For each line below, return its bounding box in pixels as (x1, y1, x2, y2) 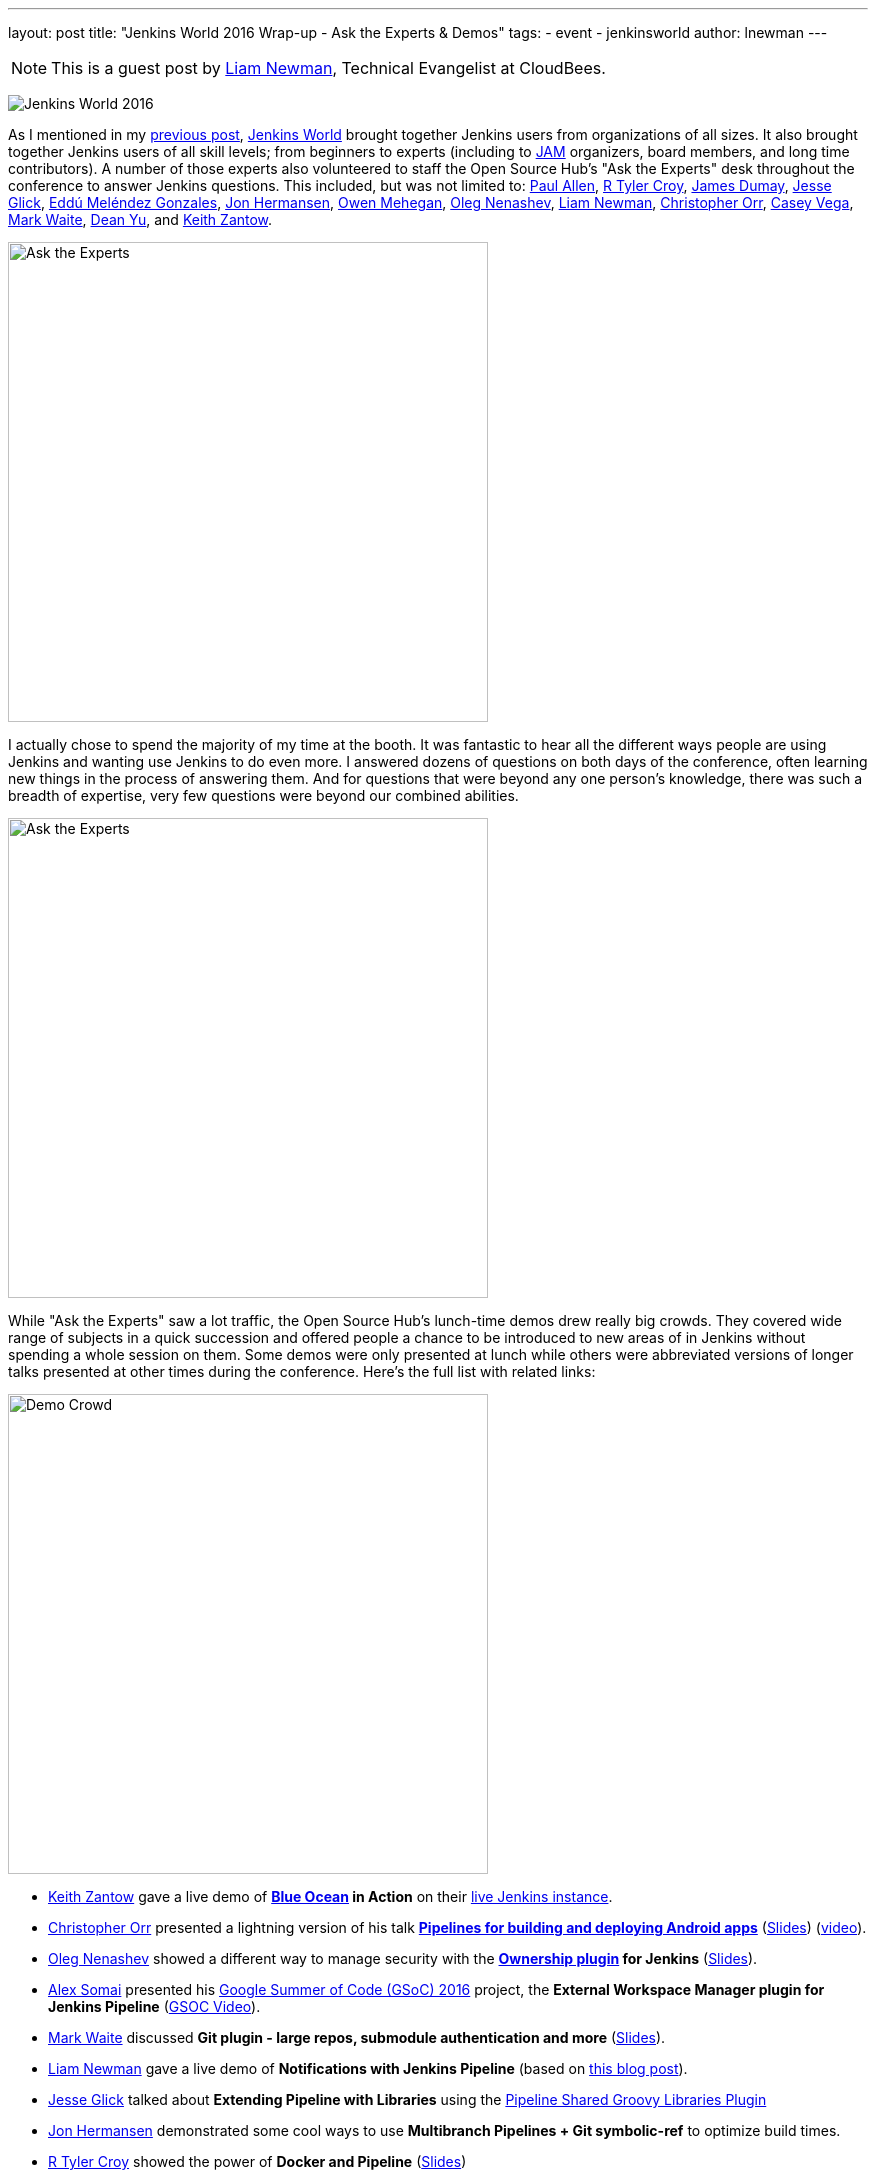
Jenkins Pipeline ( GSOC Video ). (48, 1998, 261, 2015)
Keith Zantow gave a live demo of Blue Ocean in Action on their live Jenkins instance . (48, 1888, 613, 1905)
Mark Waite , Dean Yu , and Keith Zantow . (8, 211, 273, 228)
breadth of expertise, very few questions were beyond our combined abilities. (8, 787, 519, 804)
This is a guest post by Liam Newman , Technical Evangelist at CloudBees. (51, 58, 606, 78)
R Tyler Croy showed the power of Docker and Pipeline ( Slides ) (48, 2153, 467, 2170)
